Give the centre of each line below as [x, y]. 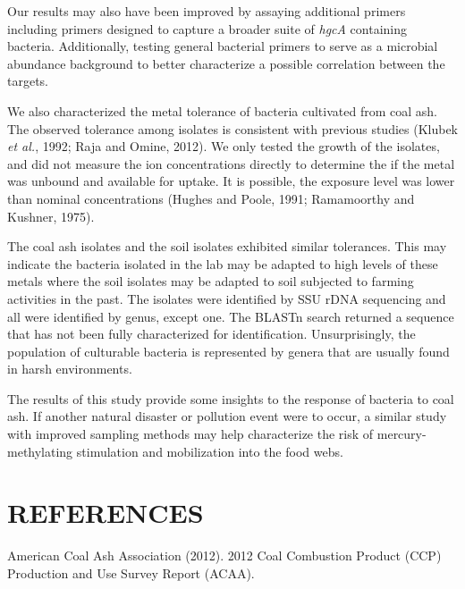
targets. [28, 81]
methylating [40, 451]
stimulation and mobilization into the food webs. [210, 451]
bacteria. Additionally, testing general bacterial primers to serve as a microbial [223, 46]
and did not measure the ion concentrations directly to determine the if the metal [231, 163]
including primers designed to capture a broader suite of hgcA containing [207, 28]
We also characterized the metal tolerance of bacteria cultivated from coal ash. [222, 110]
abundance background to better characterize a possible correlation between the [226, 63]
